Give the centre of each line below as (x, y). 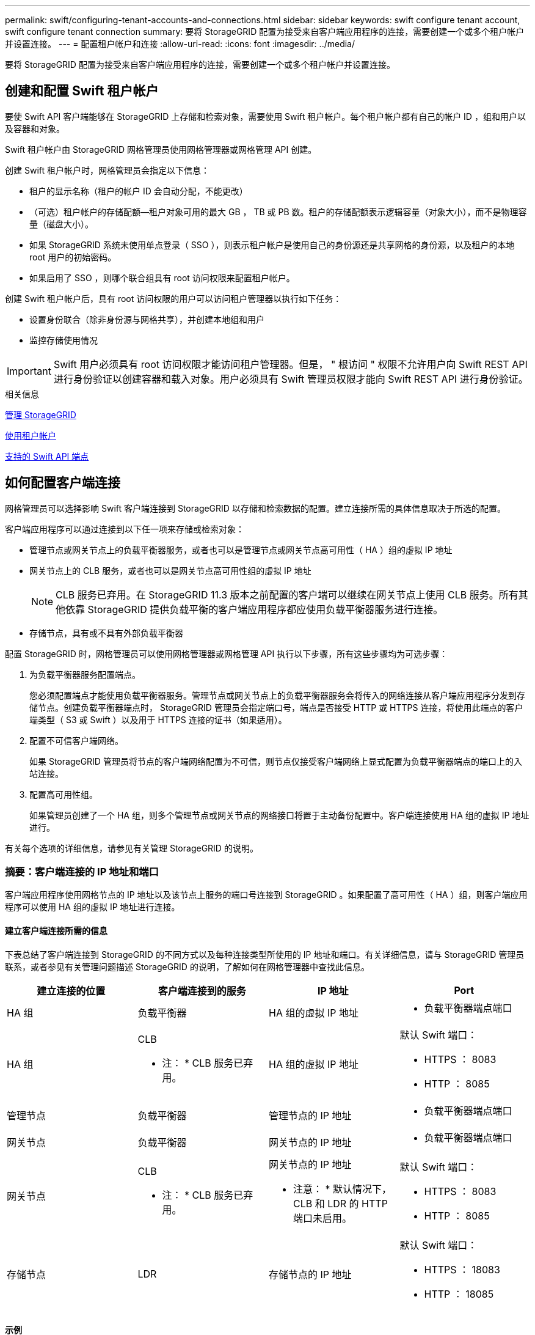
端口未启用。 (323, 1218)
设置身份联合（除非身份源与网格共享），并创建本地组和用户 (147, 319)
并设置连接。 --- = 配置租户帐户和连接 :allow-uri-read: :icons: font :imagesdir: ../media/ (180, 44)
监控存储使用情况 (64, 340)
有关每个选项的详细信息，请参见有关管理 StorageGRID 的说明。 (132, 848)
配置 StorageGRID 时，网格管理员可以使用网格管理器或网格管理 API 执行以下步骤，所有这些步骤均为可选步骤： (227, 653)
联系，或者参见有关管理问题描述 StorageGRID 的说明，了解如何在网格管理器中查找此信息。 (187, 966)
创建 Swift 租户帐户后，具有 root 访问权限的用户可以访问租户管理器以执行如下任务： (173, 298)
